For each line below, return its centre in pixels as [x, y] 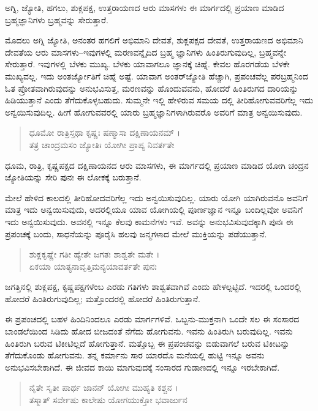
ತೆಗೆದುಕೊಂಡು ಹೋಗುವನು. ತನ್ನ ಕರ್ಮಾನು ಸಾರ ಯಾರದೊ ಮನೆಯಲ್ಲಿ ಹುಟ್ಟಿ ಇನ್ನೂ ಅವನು [135, 355]
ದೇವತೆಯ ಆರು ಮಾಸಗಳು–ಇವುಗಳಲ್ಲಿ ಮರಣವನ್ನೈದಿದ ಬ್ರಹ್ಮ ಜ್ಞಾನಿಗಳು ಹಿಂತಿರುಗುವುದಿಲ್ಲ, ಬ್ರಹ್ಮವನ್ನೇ [146, 52]
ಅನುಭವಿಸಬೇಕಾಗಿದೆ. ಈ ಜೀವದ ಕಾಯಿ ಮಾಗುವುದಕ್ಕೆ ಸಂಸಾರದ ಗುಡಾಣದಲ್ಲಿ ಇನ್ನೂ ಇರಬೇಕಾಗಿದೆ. [142, 367]
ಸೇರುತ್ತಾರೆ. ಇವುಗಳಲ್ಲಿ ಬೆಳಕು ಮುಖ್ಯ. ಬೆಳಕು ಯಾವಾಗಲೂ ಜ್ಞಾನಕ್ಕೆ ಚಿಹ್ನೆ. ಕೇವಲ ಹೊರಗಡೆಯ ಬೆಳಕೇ [147, 64]
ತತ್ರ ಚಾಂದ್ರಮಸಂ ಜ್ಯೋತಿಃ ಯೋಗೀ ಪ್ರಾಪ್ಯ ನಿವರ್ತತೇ [102, 144]
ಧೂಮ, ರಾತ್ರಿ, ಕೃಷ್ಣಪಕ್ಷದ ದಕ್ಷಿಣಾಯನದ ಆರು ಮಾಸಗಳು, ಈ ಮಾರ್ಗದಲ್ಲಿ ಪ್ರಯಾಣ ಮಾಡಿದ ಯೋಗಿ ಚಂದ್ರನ [157, 165]
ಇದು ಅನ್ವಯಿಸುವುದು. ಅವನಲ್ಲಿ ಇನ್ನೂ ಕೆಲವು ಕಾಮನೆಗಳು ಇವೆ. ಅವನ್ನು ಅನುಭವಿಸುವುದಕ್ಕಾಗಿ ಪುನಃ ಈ [149, 221]
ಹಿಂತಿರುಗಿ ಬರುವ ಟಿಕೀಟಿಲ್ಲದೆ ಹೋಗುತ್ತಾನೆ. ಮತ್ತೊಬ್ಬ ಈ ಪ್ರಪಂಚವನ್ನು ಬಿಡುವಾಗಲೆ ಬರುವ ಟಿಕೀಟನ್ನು [147, 343]
